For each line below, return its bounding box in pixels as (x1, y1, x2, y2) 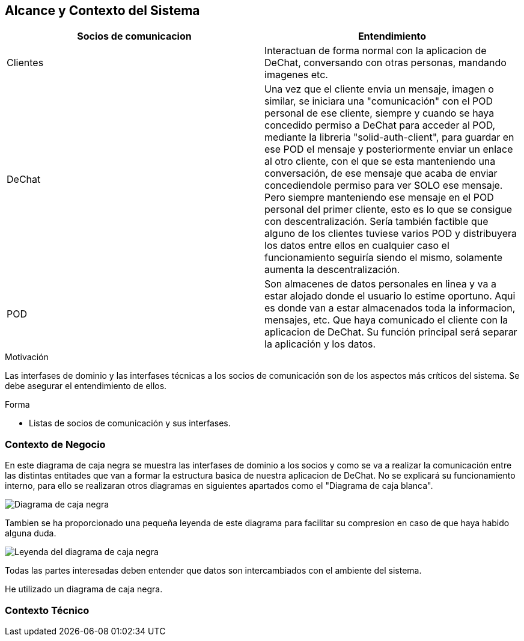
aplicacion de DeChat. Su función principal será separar (264, 326, 517, 339)
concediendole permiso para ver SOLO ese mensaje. (264, 179, 503, 192)
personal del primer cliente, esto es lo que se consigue (264, 203, 513, 216)
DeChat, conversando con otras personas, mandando (264, 57, 507, 69)
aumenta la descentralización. (264, 263, 400, 276)
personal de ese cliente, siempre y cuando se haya (264, 107, 495, 120)
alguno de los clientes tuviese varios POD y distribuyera (264, 227, 517, 240)
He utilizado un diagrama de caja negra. (5, 584, 163, 595)
